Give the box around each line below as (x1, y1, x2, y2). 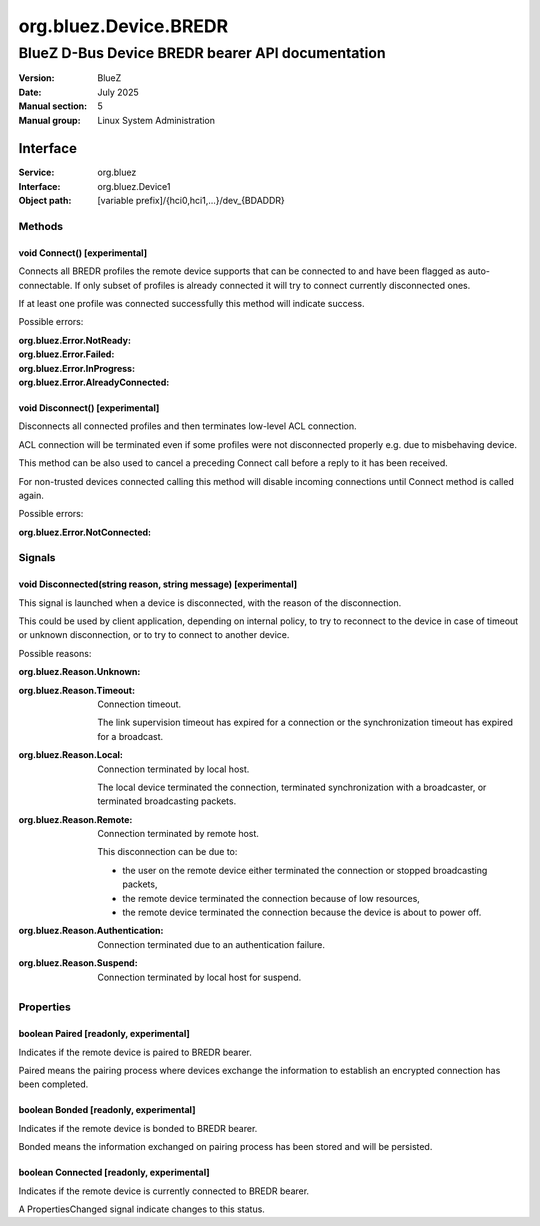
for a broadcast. (97, 730, 164, 742)
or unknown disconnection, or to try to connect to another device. (18, 629, 290, 641)
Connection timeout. (97, 698, 182, 710)
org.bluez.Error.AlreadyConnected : (18, 376, 170, 388)
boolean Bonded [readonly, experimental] (18, 1104, 196, 1116)
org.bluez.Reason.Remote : (18, 813, 133, 825)
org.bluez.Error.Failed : (18, 348, 115, 360)
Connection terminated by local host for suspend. (97, 971, 302, 983)
